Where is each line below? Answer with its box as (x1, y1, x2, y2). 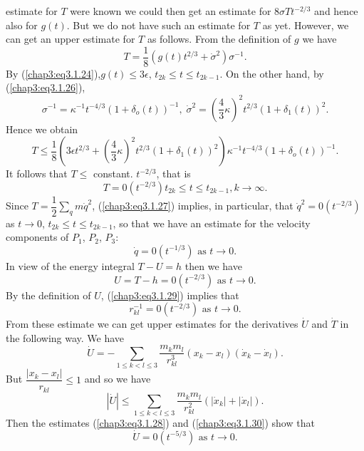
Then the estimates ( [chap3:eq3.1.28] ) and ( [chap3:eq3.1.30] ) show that (6, 415, 315, 430)
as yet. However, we (262, 17, 349, 32)
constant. (93, 166, 133, 181)
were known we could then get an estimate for (70, 4, 271, 18)
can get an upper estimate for (6, 31, 135, 46)
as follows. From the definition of (147, 31, 291, 46)
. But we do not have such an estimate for (66, 17, 251, 32)
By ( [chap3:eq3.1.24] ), (6, 66, 101, 81)
